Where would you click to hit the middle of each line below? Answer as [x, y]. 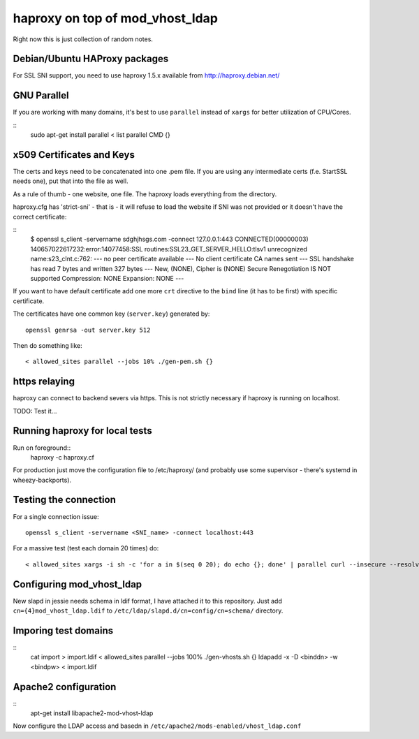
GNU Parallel [41, 95]
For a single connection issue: [56, 516]
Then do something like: [48, 345]
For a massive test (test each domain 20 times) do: [86, 548]
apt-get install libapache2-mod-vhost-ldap [92, 713]
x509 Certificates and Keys [74, 155]
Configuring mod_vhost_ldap [78, 584]
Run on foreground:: [42, 448]
